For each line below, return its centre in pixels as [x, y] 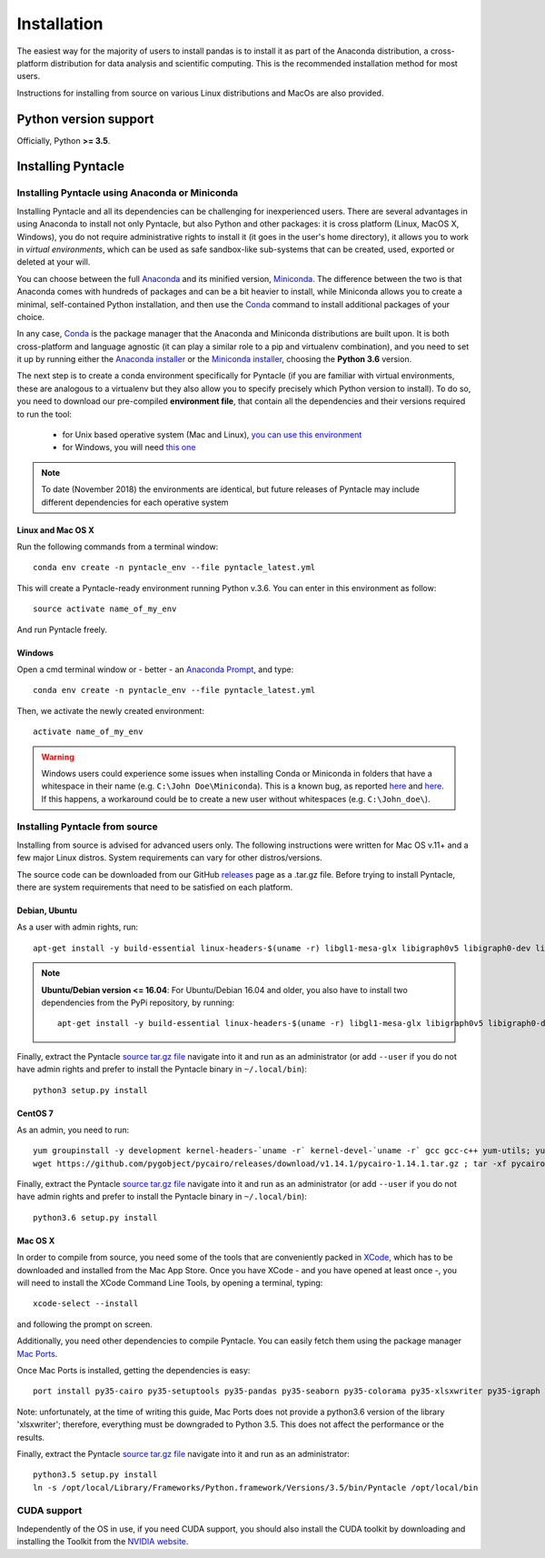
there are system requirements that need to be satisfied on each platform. [155, 887]
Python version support [85, 119]
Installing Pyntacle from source [87, 827]
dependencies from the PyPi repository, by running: [138, 1002]
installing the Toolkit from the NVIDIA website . [103, 1542]
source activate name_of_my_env [105, 609]
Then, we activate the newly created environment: [110, 710]
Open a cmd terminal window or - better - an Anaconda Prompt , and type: [155, 669]
